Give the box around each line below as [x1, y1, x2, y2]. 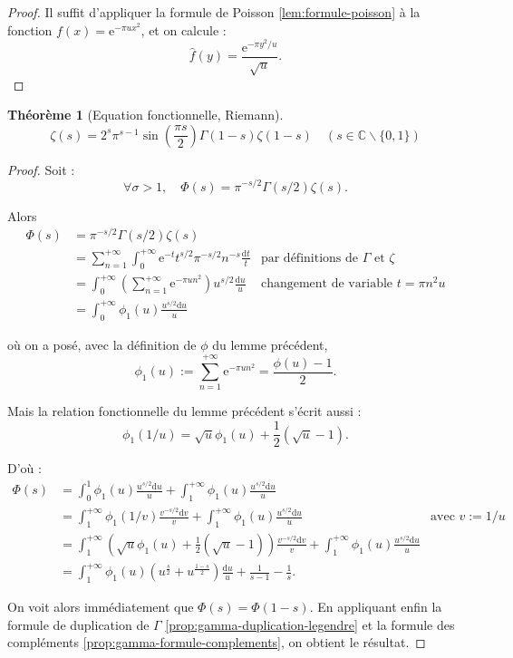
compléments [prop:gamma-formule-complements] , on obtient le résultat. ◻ [7, 633, 426, 652]
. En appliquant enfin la [309, 597, 442, 616]
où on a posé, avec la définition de [7, 334, 197, 353]
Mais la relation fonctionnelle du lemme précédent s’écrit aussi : [7, 402, 362, 421]
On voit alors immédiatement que [7, 597, 194, 616]
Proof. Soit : [7, 160, 75, 179]
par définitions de [260, 251, 359, 265]
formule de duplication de [7, 614, 150, 634]
